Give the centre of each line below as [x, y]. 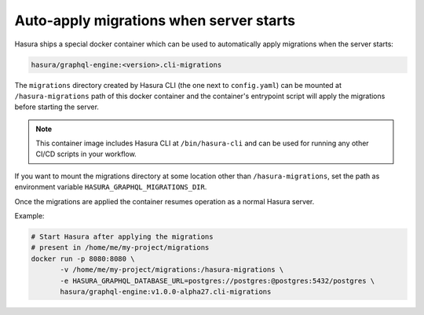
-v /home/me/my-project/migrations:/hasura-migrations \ [172, 270]
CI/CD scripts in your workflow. [86, 154]
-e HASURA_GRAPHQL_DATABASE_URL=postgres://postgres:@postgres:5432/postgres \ [217, 280]
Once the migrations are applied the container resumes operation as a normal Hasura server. [164, 201]
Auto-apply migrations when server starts [155, 20]
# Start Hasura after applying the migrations [122, 237]
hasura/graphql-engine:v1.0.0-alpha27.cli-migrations [166, 291]
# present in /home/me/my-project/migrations [120, 248]
